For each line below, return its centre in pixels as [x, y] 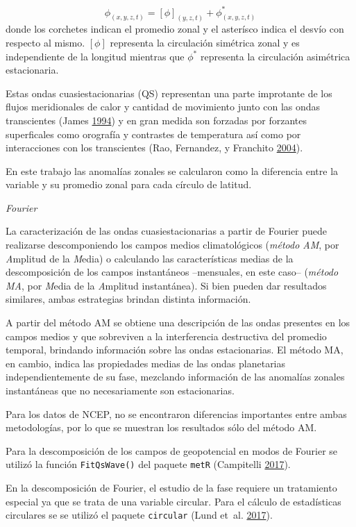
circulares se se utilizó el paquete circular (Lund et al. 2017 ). [139, 515]
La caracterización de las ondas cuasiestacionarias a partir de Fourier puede [167, 231]
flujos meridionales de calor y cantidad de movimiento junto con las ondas [163, 107]
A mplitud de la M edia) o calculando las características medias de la [150, 258]
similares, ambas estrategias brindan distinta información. [128, 299]
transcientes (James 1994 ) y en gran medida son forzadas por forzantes [156, 120]
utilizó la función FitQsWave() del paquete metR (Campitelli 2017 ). [148, 464]
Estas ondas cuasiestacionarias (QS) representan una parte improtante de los [169, 93]
